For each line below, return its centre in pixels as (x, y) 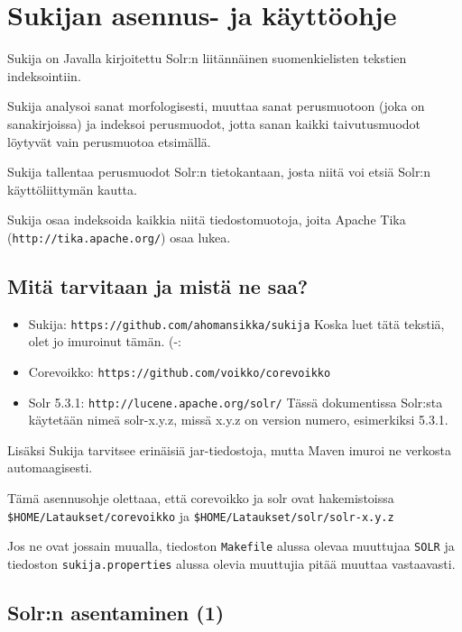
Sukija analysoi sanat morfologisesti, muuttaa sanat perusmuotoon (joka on (216, 106)
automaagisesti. (50, 467)
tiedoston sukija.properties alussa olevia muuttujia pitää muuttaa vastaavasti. (231, 563)
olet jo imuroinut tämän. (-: (105, 341)
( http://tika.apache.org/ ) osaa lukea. (119, 237)
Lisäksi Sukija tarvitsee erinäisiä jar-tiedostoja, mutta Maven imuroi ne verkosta (230, 449)
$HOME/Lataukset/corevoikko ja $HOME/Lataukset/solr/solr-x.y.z (201, 515)
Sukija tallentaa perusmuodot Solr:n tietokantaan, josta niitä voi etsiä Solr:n (219, 172)
